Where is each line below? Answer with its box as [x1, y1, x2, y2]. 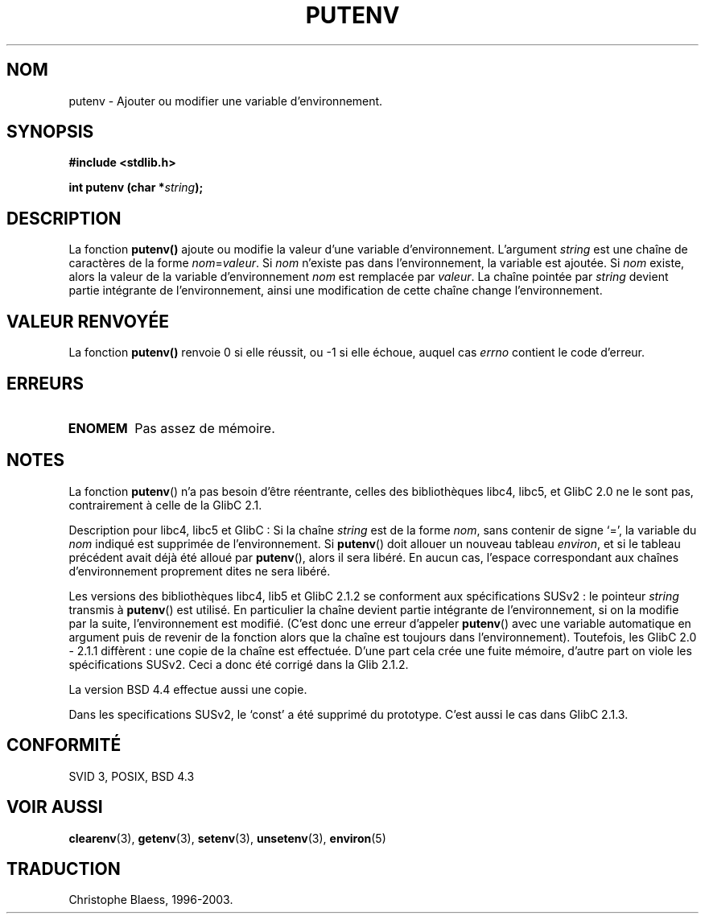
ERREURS [6, 373, 85, 394]
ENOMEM [68, 419, 128, 436]
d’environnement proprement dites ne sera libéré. [68, 563, 331, 578]
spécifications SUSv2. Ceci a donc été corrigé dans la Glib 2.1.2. [68, 657, 409, 671]
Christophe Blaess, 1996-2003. [68, 893, 233, 907]
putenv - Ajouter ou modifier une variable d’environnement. [68, 93, 383, 108]
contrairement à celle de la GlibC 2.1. [68, 497, 262, 512]
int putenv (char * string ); [68, 180, 204, 195]
